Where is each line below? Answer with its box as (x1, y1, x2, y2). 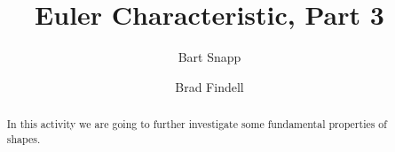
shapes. (6, 131, 41, 146)
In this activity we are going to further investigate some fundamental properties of (6, 117, 387, 132)
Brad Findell (175, 77, 244, 95)
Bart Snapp (178, 48, 241, 66)
